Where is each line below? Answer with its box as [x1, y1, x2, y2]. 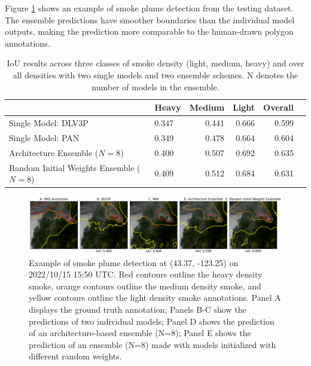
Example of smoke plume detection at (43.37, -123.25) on [29, 256, 239, 269]
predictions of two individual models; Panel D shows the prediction [29, 315, 275, 327]
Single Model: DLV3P [9, 117, 89, 129]
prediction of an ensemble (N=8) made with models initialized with [29, 338, 276, 350]
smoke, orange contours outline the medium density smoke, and [29, 279, 261, 292]
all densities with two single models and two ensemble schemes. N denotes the [13, 68, 298, 81]
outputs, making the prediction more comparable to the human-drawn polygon [5, 25, 294, 38]
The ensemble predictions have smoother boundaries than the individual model [5, 13, 295, 26]
